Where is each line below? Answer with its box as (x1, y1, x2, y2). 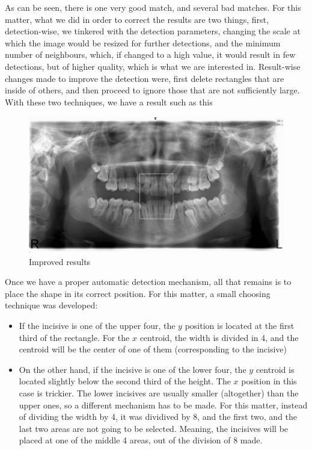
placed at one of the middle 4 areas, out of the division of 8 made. (19, 434, 263, 446)
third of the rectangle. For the (19, 331, 130, 343)
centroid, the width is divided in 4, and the (139, 331, 299, 343)
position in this (241, 375, 297, 387)
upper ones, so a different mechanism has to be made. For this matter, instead (19, 398, 308, 411)
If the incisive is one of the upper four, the (19, 319, 176, 332)
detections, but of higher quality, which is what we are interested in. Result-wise (5, 60, 301, 72)
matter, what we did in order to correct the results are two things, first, (5, 13, 269, 25)
